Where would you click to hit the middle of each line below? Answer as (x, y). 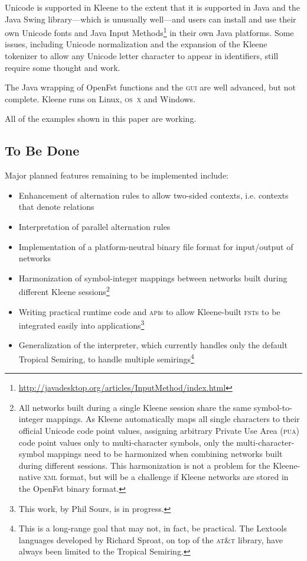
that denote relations (56, 207)
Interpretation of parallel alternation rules (94, 226)
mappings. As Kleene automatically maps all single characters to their (173, 419)
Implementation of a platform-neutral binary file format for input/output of (156, 246)
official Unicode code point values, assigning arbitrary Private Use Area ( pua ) (159, 431)
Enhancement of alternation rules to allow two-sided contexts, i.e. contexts (153, 195)
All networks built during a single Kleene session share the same (135, 407)
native (30, 477)
